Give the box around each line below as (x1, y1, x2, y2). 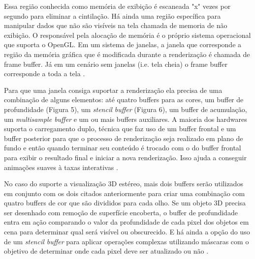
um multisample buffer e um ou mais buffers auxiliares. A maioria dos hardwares (4, 114, 247, 124)
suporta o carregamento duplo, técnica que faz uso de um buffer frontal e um (4, 123, 236, 134)
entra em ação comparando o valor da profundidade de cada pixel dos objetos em (4, 217, 249, 227)
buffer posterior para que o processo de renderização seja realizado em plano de (4, 133, 243, 143)
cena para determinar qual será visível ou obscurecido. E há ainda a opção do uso (4, 227, 250, 237)
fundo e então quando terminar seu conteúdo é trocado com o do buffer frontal (4, 143, 241, 153)
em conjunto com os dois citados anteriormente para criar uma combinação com (4, 188, 245, 198)
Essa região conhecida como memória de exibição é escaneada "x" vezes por (4, 1, 231, 11)
